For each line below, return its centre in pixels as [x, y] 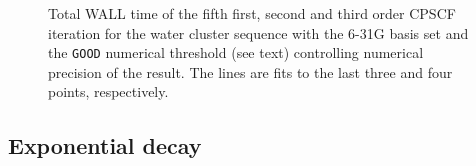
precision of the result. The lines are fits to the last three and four [250, 71]
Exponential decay [105, 145]
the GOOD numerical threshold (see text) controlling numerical [236, 52]
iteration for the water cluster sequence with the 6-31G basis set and [258, 32]
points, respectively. [108, 91]
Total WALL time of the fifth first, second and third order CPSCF [252, 13]
